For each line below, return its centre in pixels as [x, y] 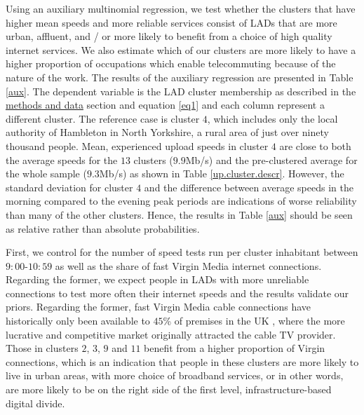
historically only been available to [78, 321]
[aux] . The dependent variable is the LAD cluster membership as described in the [181, 91]
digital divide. [35, 403]
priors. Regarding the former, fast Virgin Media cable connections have [159, 307]
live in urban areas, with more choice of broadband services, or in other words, [175, 375]
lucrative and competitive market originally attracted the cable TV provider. [171, 334]
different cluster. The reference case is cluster [103, 118]
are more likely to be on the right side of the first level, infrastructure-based [169, 389]
